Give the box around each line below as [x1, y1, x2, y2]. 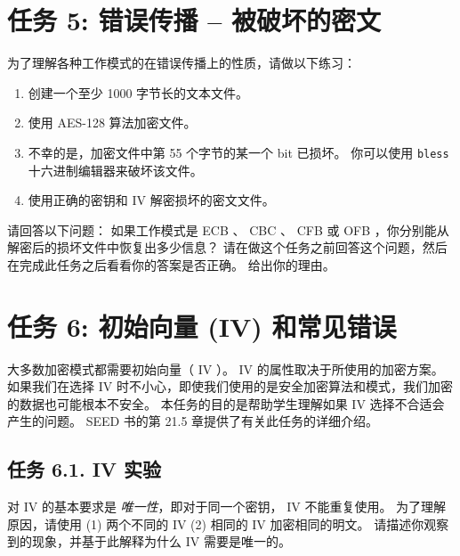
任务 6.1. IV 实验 [7, 455, 162, 483]
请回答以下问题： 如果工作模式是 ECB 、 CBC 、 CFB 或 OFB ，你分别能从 [7, 220, 449, 239]
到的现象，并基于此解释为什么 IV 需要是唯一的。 [7, 532, 291, 551]
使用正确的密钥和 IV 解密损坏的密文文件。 [28, 191, 275, 209]
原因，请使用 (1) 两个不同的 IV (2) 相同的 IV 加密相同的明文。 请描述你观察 [7, 514, 449, 533]
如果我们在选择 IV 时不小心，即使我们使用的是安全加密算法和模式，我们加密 [7, 377, 453, 396]
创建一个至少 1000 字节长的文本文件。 [28, 83, 249, 102]
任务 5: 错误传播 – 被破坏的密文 [7, 2, 382, 38]
